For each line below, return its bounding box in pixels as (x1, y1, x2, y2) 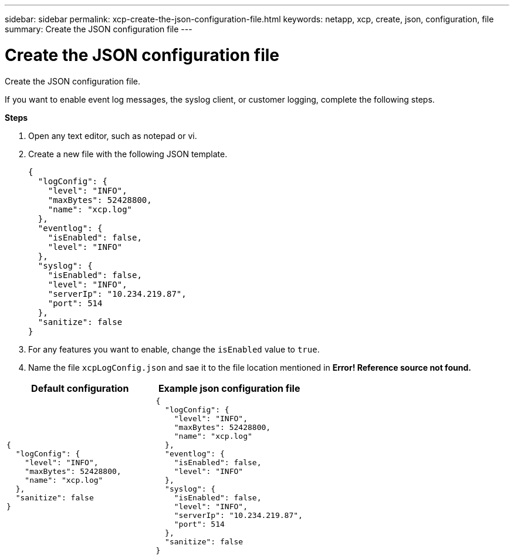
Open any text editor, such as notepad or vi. (28, 130, 197, 141)
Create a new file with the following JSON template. (28, 148, 228, 159)
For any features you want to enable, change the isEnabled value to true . (28, 344, 320, 354)
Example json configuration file (158, 382, 300, 394)
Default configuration (31, 382, 129, 394)
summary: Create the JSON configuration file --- (5, 24, 192, 34)
